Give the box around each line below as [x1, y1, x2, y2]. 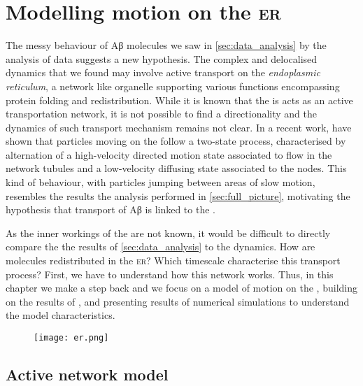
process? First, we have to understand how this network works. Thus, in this [6, 266, 334, 281]
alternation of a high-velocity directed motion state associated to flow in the [6, 147, 332, 162]
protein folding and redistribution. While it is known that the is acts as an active [6, 92, 353, 107]
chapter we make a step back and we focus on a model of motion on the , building [6, 280, 357, 295]
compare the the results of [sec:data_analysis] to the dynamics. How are [6, 239, 315, 254]
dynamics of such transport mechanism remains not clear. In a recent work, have [6, 120, 352, 134]
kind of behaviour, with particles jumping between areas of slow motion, [6, 175, 315, 190]
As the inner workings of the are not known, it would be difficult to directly [6, 225, 331, 240]
